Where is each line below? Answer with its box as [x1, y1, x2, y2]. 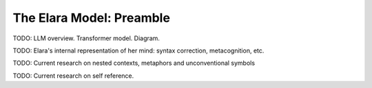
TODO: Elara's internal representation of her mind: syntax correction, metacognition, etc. [12, 46, 265, 55]
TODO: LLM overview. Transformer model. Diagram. [12, 34, 160, 42]
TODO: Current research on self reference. [12, 72, 134, 80]
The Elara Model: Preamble [12, 10, 170, 25]
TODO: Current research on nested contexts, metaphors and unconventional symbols [12, 59, 255, 68]
